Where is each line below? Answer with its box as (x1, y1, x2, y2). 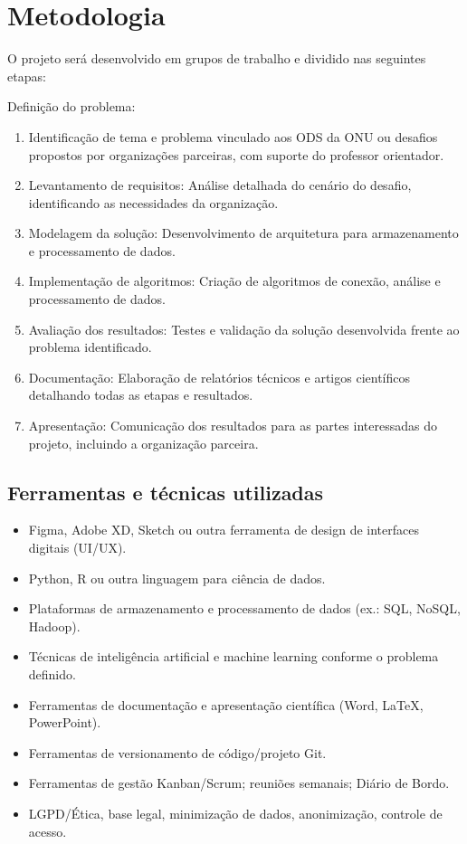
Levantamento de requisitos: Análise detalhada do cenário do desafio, (28, 175, 412, 194)
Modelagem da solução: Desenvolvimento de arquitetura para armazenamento (28, 223, 459, 242)
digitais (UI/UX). (28, 538, 127, 557)
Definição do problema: (7, 97, 136, 116)
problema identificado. (28, 337, 152, 356)
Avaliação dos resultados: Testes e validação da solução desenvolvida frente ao (28, 319, 460, 338)
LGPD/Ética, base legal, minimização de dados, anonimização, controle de (28, 803, 443, 822)
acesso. (28, 821, 67, 840)
